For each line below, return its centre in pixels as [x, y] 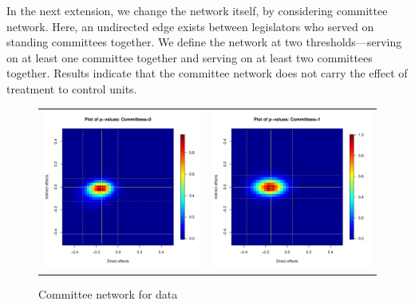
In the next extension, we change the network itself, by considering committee [197, 10]
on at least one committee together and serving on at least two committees [190, 57]
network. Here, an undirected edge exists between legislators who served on [190, 26]
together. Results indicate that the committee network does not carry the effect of [207, 73]
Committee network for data [108, 294]
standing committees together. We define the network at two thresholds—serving [204, 42]
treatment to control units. [72, 88]
